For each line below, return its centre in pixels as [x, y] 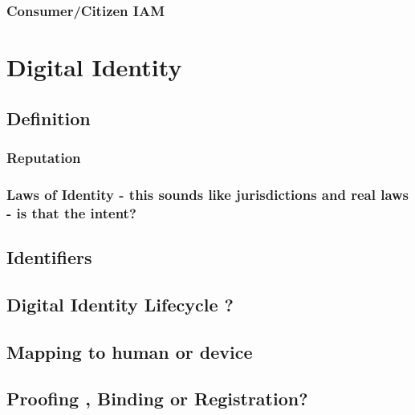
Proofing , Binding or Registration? [157, 399]
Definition [49, 118]
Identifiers [49, 257]
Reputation [44, 157]
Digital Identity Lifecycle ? [120, 304]
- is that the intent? [71, 212]
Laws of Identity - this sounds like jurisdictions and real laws [208, 194]
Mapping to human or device [130, 351]
